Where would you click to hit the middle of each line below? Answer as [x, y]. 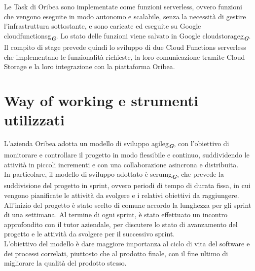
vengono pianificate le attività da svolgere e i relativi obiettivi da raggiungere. [122, 195]
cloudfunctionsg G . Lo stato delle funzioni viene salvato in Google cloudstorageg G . [127, 36]
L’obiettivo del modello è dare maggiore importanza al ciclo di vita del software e [127, 243]
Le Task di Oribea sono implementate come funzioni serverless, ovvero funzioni [123, 6]
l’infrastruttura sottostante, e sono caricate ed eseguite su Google [103, 26]
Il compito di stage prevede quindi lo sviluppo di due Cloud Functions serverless [125, 47]
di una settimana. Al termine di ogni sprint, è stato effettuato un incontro [116, 214]
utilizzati [34, 120]
